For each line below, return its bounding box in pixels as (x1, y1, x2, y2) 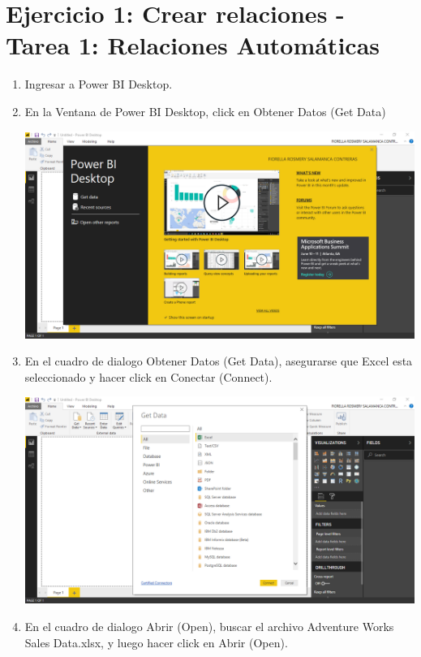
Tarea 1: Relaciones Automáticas (6, 28, 380, 62)
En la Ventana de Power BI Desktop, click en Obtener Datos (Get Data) (24, 102, 386, 119)
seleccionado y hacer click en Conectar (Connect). (24, 368, 273, 385)
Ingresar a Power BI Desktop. (24, 76, 173, 93)
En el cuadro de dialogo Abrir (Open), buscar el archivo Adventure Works (24, 618, 394, 635)
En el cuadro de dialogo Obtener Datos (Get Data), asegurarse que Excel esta (24, 352, 413, 370)
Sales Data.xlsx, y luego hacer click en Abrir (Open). (24, 633, 288, 651)
